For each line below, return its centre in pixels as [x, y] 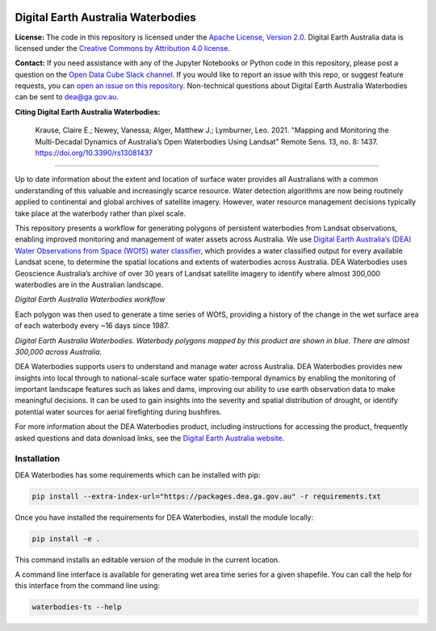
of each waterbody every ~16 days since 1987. [92, 326]
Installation [38, 459]
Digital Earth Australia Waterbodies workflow [90, 300]
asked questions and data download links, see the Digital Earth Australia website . [150, 438]
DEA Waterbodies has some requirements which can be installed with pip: [138, 475]
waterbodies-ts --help [77, 607]
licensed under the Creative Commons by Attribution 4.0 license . [122, 48]
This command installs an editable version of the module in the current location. [147, 559]
